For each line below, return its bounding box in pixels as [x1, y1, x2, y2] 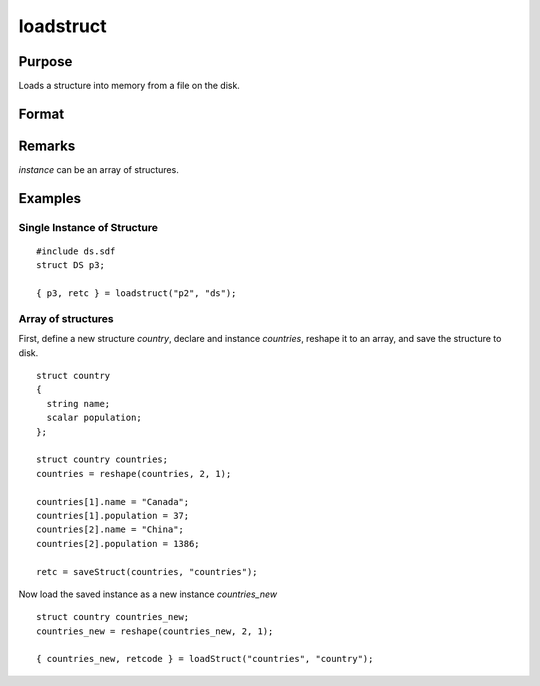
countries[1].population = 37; [36, 510, 190, 521]
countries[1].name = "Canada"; [36, 496, 190, 507]
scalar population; [46, 412, 142, 424]
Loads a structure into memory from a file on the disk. [18, 80, 240, 92]
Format [18, 105, 65, 122]
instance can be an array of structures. [18, 163, 179, 175]
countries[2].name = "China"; [36, 524, 185, 535]
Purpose [18, 53, 73, 70]
